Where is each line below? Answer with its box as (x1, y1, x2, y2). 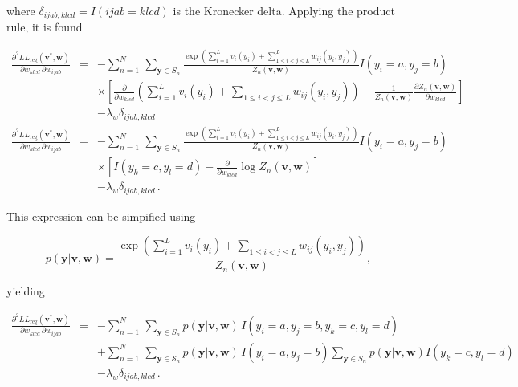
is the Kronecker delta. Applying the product (173, 2, 395, 18)
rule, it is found (6, 18, 83, 35)
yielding (6, 283, 45, 299)
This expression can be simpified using (6, 207, 196, 224)
